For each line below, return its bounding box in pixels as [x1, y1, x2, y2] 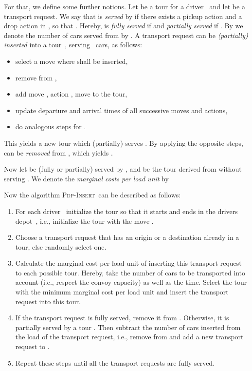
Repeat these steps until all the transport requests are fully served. [15, 357, 215, 368]
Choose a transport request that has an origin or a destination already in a [15, 232, 239, 242]
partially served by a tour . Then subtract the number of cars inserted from [15, 322, 241, 332]
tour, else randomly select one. [15, 241, 107, 252]
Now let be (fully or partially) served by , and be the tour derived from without [4, 164, 242, 174]
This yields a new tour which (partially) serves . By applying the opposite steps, [4, 137, 244, 148]
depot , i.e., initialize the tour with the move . [15, 215, 154, 226]
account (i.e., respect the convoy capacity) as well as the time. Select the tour [15, 277, 247, 287]
